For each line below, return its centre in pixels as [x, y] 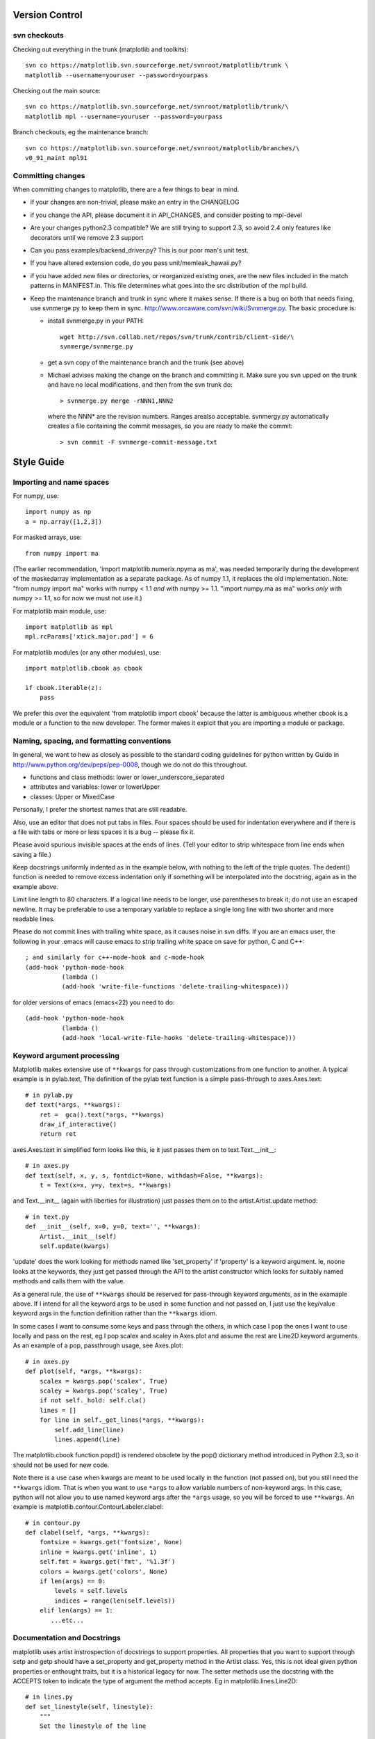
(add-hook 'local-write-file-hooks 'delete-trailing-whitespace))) [179, 1037]
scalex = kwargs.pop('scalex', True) [103, 1381]
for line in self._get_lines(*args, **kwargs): [122, 1420]
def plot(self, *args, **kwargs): [84, 1371]
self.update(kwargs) [74, 1246]
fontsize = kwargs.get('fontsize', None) [111, 1542]
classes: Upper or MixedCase [72, 796]
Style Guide [39, 462]
